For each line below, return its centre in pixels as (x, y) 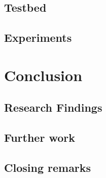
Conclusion (43, 75)
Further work (40, 137)
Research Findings (53, 107)
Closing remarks (48, 167)
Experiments (38, 37)
